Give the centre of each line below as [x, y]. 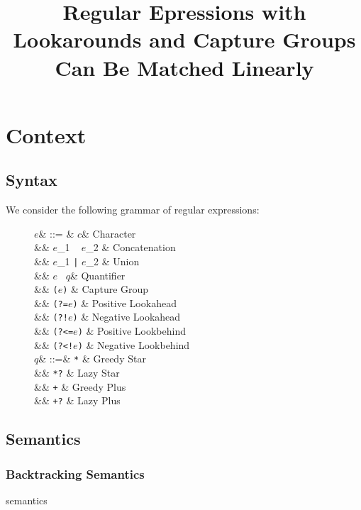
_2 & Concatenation [131, 247]
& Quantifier [98, 275]
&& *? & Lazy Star [77, 373]
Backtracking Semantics [75, 473]
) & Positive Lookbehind [132, 331]
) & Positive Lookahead [124, 303]
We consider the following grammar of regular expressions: [133, 210]
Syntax [32, 180]
